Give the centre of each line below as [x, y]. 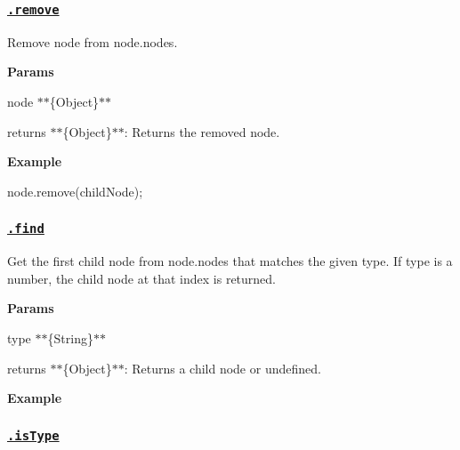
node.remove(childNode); [75, 191]
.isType [33, 435]
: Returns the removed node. [202, 131]
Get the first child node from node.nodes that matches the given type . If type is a [230, 261]
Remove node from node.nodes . [93, 41]
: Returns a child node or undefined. [222, 368]
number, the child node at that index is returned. [142, 278]
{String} [70, 337]
